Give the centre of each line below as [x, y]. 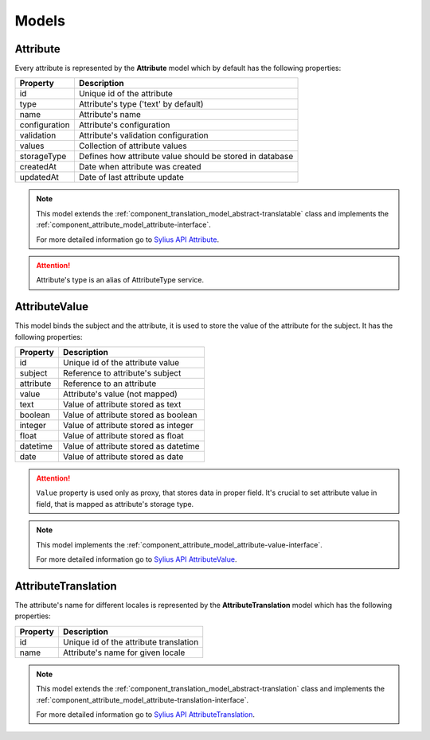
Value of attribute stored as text [122, 404]
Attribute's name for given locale [124, 652]
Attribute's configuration [124, 125]
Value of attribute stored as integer [128, 426]
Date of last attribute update [131, 177]
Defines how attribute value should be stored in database [186, 157]
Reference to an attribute [109, 384]
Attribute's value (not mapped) [120, 394]
